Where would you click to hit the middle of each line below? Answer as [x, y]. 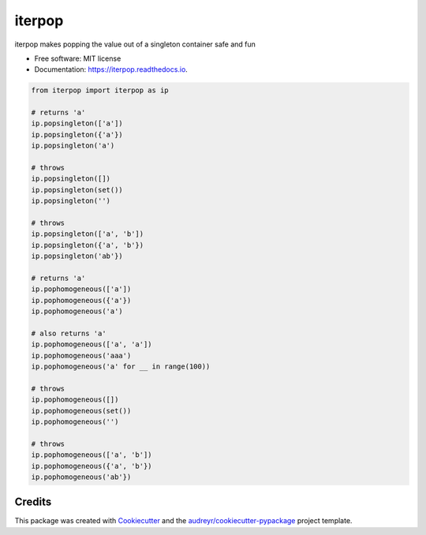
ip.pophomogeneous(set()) [81, 411]
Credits [33, 502]
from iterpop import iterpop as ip [100, 90]
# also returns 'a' [69, 333]
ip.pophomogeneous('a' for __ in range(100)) [121, 367]
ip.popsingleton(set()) [77, 190]
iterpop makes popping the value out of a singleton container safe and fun [135, 44]
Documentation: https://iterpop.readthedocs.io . [111, 69]
